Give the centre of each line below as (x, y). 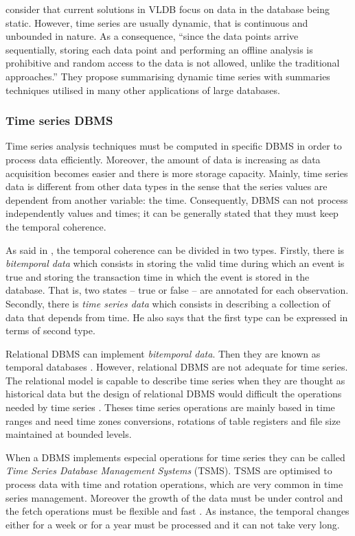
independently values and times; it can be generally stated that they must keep (172, 213)
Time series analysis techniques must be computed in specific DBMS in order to (174, 146)
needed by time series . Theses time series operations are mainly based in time (170, 407)
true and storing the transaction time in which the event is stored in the (158, 276)
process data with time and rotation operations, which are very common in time (174, 484)
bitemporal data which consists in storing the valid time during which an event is (175, 263)
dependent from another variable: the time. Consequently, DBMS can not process (177, 199)
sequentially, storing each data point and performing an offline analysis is (159, 49)
